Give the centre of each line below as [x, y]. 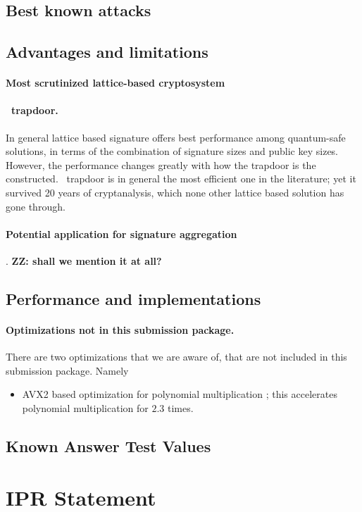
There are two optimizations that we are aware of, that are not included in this [176, 357]
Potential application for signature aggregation [121, 233]
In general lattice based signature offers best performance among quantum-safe [176, 137]
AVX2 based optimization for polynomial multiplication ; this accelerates [180, 394]
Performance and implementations [133, 298]
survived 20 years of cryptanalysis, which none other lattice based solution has [175, 192]
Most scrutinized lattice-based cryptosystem [116, 83]
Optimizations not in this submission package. [120, 329]
